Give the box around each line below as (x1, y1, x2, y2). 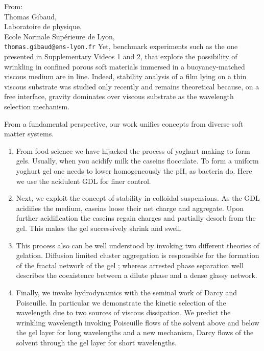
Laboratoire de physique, (4, 21, 82, 32)
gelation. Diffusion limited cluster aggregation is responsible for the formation (16, 250, 259, 261)
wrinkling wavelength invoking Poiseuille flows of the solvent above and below (16, 317, 259, 327)
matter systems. (4, 128, 54, 139)
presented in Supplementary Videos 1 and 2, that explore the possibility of (4, 51, 237, 62)
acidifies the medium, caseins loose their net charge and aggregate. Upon (16, 202, 244, 213)
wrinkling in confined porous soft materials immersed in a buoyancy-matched (4, 61, 245, 72)
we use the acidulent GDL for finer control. (16, 175, 151, 186)
